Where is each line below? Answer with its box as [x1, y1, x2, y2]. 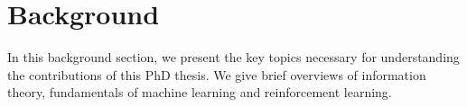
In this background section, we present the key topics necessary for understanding [7, 48, 460, 67]
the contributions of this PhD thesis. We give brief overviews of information [7, 65, 426, 84]
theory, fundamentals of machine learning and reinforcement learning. [7, 83, 392, 102]
